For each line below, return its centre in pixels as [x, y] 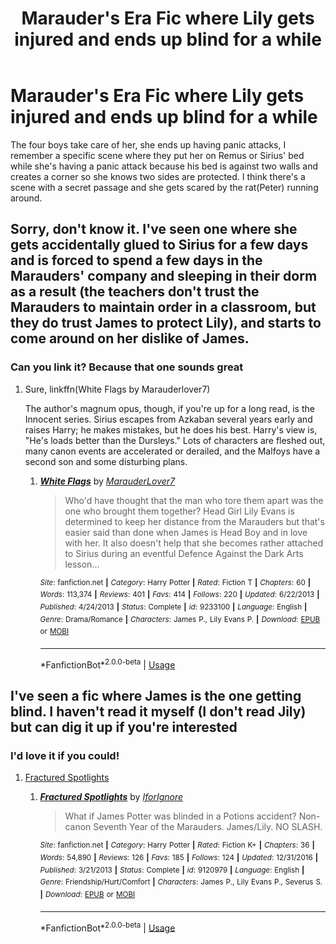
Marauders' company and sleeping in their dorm [164, 276]
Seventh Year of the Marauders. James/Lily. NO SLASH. [208, 827]
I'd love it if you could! [65, 755]
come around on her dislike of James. [130, 338]
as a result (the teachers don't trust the [135, 292]
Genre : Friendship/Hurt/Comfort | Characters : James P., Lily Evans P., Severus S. [181, 882]
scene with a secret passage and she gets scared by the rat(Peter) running [164, 187]
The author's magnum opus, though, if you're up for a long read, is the [169, 408]
